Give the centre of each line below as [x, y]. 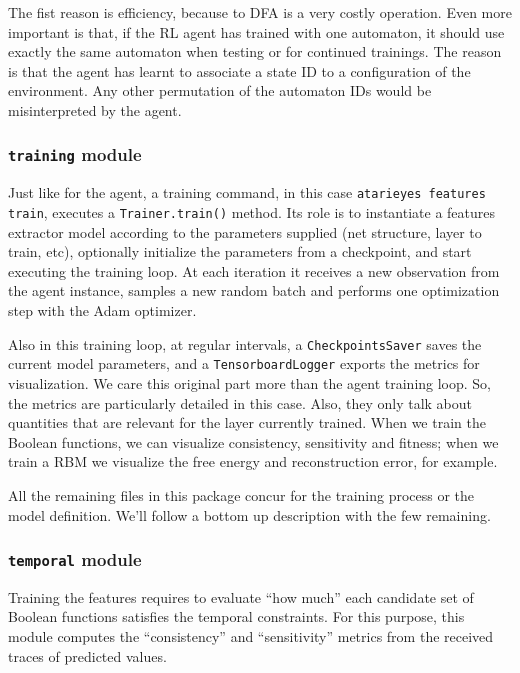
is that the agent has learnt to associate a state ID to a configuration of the [239, 70]
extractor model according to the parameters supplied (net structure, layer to [245, 231]
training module [75, 154]
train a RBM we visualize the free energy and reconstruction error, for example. [253, 461]
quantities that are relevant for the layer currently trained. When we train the [247, 422]
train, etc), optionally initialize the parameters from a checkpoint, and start [240, 251]
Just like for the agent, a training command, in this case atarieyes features [247, 192]
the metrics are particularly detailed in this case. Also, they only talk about [240, 402]
